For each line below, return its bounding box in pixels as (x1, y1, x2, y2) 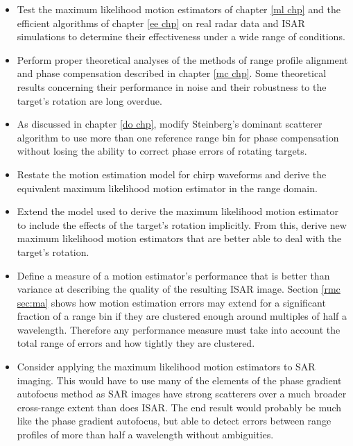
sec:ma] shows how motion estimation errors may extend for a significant (17, 295, 326, 309)
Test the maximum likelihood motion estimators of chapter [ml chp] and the (17, 2, 341, 16)
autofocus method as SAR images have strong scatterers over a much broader (17, 386, 347, 401)
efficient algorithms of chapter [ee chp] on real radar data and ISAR (17, 15, 305, 30)
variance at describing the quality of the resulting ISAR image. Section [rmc (17, 282, 341, 296)
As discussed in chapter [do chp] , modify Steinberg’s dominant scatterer (17, 117, 322, 131)
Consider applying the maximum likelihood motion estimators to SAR (17, 359, 316, 374)
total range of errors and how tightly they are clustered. (17, 336, 255, 350)
